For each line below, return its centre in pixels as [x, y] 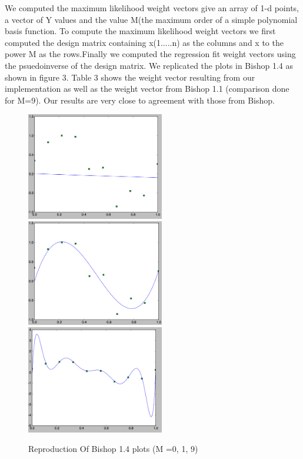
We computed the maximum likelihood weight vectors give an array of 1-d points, [152, 8]
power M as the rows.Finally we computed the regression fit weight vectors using [150, 54]
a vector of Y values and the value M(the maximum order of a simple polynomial [151, 19]
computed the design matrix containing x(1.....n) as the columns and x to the [144, 42]
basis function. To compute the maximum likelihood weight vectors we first [140, 31]
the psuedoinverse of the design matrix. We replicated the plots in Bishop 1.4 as [149, 65]
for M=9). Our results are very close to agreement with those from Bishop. [140, 100]
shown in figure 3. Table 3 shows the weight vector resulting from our [130, 77]
